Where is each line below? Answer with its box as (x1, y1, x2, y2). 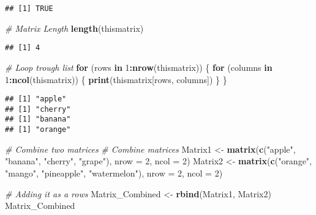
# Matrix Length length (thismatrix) (5, 21, 144, 34)
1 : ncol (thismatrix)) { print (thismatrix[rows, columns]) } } (5, 73, 227, 86)
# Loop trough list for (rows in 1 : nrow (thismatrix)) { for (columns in (5, 60, 273, 73)
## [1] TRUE (5, 4, 53, 13)
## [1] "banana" (5, 115, 71, 124)
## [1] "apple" (5, 95, 67, 104)
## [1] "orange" (5, 125, 71, 134)
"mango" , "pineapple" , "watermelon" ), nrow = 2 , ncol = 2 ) (5, 166, 223, 179)
